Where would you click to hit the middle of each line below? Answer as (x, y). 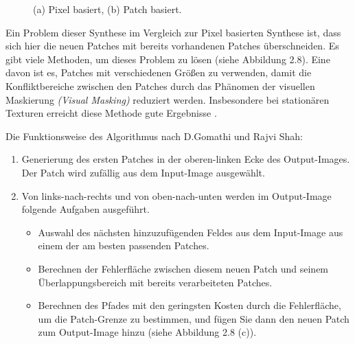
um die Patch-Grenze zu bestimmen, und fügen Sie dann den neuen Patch (194, 318)
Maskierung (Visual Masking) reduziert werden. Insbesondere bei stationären (168, 99)
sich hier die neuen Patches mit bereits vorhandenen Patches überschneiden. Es (172, 46)
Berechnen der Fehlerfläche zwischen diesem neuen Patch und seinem (183, 268)
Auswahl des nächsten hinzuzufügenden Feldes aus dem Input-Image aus (191, 232)
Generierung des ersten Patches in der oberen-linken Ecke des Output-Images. (186, 159)
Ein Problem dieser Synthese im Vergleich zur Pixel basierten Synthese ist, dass (173, 32)
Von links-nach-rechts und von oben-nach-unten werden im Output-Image (176, 195)
